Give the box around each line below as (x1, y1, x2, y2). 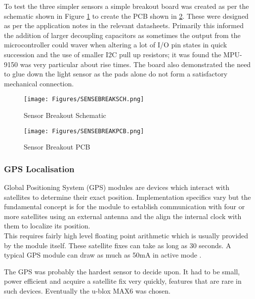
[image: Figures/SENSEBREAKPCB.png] (24, 127, 144, 135)
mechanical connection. (4, 78, 74, 88)
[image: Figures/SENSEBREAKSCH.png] (24, 96, 144, 103)
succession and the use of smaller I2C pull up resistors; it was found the (4, 49, 221, 59)
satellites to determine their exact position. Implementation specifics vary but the (4, 191, 251, 202)
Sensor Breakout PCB (24, 142, 90, 152)
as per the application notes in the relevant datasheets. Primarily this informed (4, 20, 244, 31)
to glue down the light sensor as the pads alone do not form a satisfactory (4, 69, 228, 79)
